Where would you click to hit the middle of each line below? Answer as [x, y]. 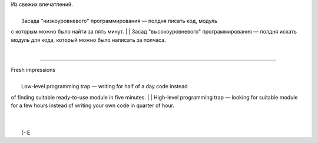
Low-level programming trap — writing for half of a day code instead [105, 87]
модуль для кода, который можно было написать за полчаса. [88, 40]
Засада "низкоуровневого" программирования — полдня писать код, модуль [120, 21]
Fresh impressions [33, 70]
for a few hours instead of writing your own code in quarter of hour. [93, 105]
